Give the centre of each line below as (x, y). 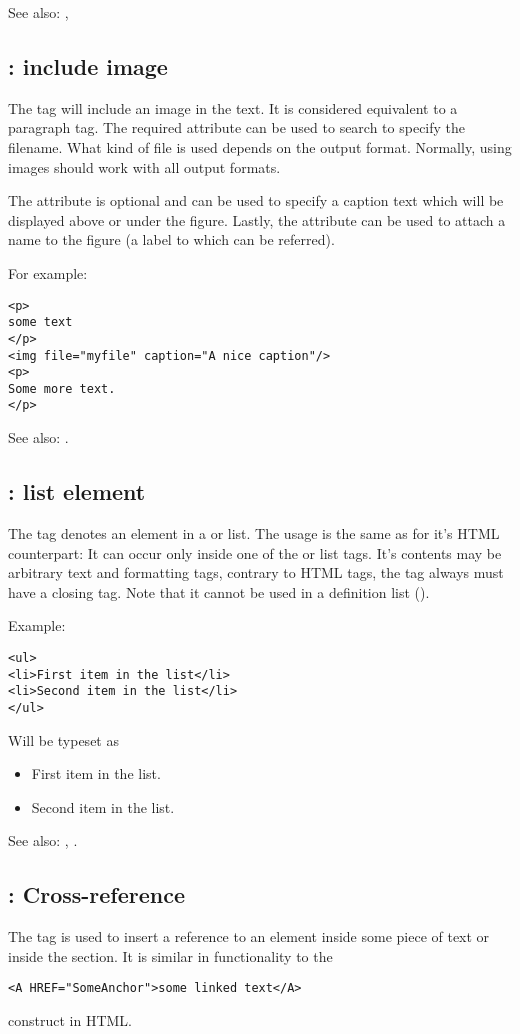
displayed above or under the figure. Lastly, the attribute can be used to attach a (257, 219)
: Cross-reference (97, 894)
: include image (88, 65)
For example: (48, 272)
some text (40, 322)
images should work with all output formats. (144, 166)
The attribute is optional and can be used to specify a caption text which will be (256, 200)
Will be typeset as (63, 739)
